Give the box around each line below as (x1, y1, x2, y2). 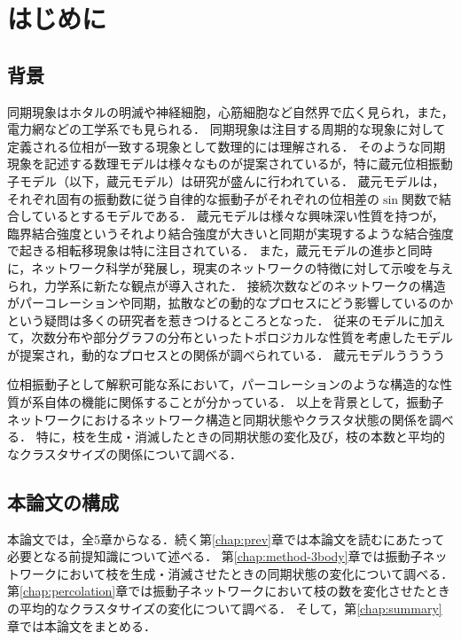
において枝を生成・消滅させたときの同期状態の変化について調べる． (56, 564, 454, 582)
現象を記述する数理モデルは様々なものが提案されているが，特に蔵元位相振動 (7, 154, 453, 173)
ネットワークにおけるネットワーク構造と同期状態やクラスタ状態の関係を (7, 410, 429, 428)
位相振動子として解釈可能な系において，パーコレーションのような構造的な (7, 375, 440, 394)
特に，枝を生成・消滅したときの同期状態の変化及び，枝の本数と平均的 (35, 427, 445, 446)
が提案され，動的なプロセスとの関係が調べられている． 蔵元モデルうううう (7, 345, 446, 363)
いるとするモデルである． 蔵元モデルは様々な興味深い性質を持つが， (43, 207, 444, 225)
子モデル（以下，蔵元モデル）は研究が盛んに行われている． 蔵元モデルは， (7, 171, 445, 190)
